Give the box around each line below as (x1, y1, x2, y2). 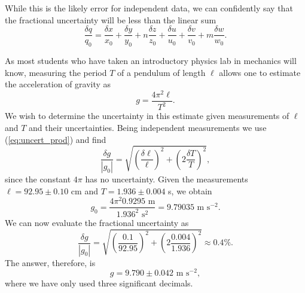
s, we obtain (168, 184, 212, 197)
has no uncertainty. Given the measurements (85, 173, 248, 185)
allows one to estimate (219, 66, 301, 78)
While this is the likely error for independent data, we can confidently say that (5, 2, 293, 14)
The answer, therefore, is (5, 256, 96, 268)
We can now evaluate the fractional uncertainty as (5, 216, 189, 228)
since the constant (5, 173, 71, 185)
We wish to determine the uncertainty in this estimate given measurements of (5, 109, 289, 122)
